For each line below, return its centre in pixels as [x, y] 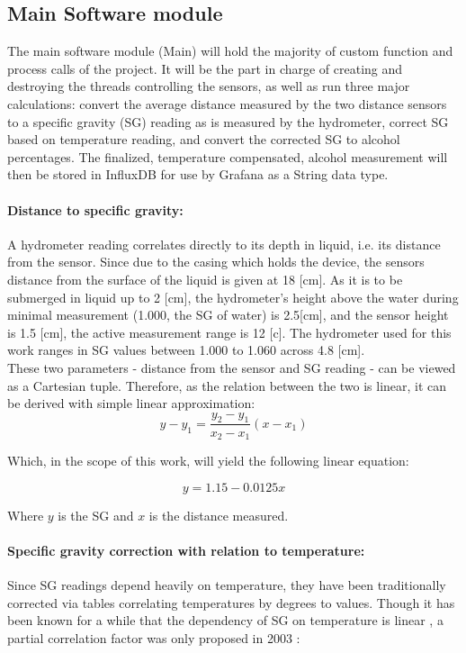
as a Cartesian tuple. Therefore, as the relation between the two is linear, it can [227, 385]
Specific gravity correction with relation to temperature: [186, 550]
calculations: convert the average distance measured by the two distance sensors [227, 103]
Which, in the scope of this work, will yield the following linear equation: [208, 460]
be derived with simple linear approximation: [131, 403]
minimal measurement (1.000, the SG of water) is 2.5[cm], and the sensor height [228, 315]
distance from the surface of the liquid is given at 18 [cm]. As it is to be [205, 279]
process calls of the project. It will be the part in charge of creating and [205, 68]
